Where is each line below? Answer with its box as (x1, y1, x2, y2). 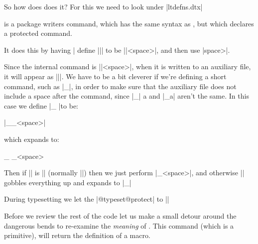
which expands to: (4, 133, 59, 144)
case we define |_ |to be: (4, 100, 78, 111)
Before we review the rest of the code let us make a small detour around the (4, 210, 237, 221)
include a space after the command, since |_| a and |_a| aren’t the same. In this (4, 91, 249, 101)
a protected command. (4, 28, 72, 38)
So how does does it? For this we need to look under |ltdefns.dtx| (4, 1, 203, 11)
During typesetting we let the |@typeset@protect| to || (4, 194, 169, 204)
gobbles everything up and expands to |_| (4, 177, 131, 187)
